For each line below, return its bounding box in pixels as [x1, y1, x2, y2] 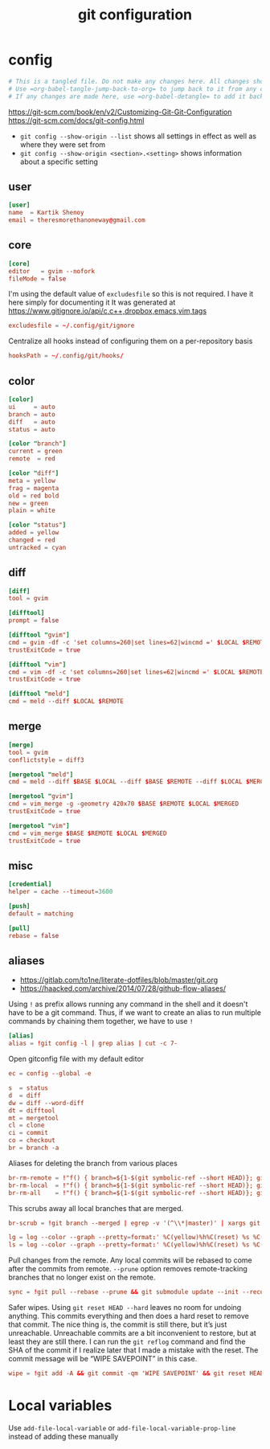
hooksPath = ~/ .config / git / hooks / [8, 352, 125, 360]
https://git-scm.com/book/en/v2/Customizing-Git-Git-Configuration [8, 107, 232, 117]
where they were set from [19, 139, 106, 149]
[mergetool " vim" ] [8, 821, 70, 829]
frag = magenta [8, 484, 59, 492]
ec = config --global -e [8, 1070, 92, 1078]
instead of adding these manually [8, 1431, 119, 1441]
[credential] [8, 880, 52, 889]
